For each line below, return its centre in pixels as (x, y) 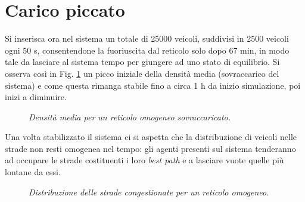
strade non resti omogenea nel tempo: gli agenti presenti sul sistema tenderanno (150, 148)
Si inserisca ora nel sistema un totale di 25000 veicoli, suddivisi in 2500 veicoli (147, 38)
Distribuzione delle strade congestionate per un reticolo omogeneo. (149, 192)
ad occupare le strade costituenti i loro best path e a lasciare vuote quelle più (144, 160)
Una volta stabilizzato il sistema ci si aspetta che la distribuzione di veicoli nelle (151, 137)
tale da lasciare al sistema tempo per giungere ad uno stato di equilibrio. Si (142, 62)
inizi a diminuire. (36, 97)
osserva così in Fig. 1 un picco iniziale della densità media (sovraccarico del (142, 73)
